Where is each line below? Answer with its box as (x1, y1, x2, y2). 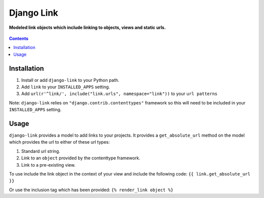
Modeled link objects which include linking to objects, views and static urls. (9, 25, 166, 30)
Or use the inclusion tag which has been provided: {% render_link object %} (9, 187, 174, 193)
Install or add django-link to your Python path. (21, 77, 120, 83)
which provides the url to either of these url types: (9, 139, 110, 145)
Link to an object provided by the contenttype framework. (21, 155, 140, 161)
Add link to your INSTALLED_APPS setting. (21, 84, 110, 90)
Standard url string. (21, 148, 61, 154)
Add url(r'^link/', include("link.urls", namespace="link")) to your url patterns (21, 91, 218, 97)
